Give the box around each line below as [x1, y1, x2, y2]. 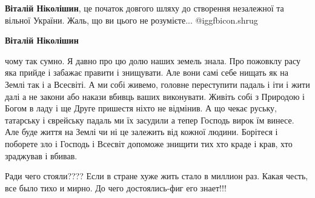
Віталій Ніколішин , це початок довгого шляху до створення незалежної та [5, 2, 284, 14]
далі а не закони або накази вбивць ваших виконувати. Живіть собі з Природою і [5, 90, 305, 102]
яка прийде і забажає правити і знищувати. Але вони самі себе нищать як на [5, 66, 288, 79]
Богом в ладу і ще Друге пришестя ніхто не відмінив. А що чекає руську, [5, 102, 277, 114]
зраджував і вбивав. [5, 149, 78, 162]
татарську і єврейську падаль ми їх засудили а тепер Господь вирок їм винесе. [5, 113, 294, 126]
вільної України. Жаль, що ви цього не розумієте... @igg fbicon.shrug [5, 13, 258, 26]
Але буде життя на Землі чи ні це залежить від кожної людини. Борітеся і [5, 125, 278, 138]
